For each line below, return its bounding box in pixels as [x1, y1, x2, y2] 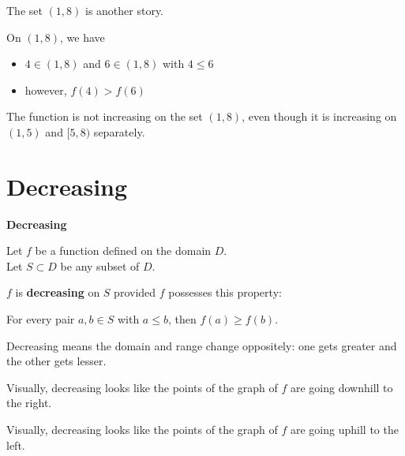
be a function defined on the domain [35, 242, 212, 259]
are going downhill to [291, 379, 393, 395]
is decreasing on [15, 284, 100, 301]
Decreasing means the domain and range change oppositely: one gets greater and [6, 337, 397, 353]
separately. [93, 123, 145, 140]
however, [24, 81, 67, 98]
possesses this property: [168, 284, 282, 301]
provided [114, 284, 156, 301]
